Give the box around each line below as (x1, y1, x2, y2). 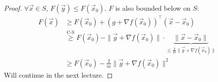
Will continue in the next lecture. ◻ (4, 69, 113, 80)
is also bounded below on (115, 3, 191, 13)
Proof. (4, 3, 22, 13)
